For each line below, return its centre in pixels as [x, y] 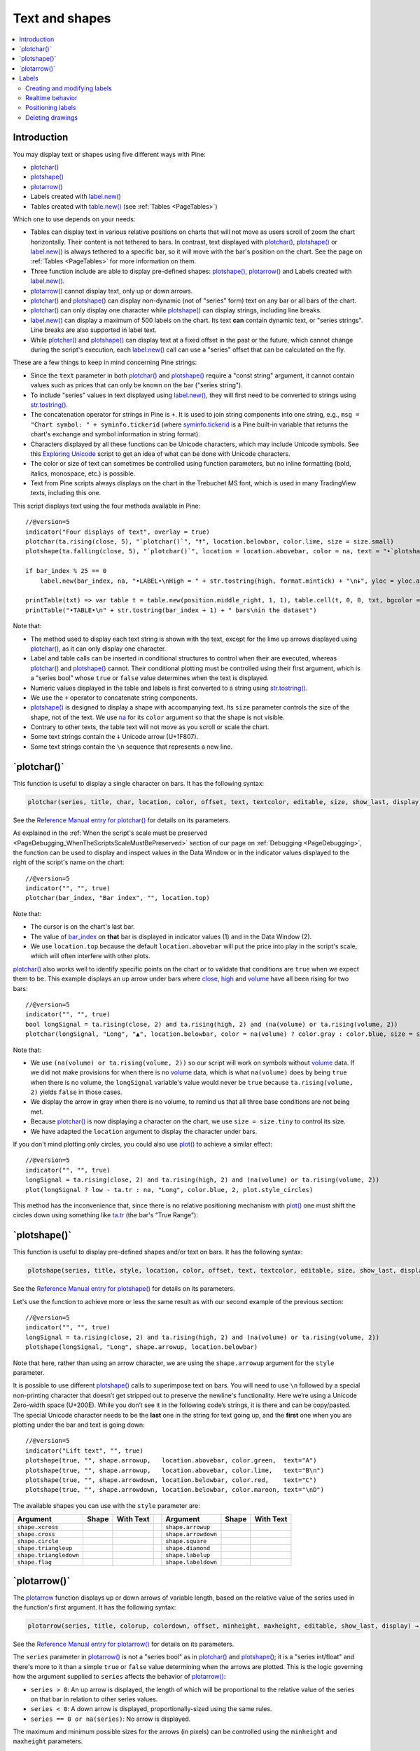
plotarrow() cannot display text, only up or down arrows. [112, 291]
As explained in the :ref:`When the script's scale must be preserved [110, 833]
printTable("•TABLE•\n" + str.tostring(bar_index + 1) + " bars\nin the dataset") [171, 610]
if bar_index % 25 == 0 [66, 571]
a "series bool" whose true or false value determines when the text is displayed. [149, 678]
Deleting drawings [52, 117]
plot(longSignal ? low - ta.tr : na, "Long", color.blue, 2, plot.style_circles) [169, 1190]
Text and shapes [62, 18]
